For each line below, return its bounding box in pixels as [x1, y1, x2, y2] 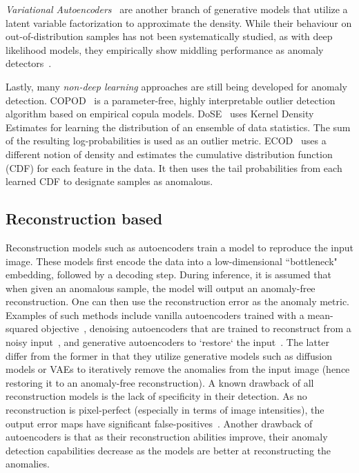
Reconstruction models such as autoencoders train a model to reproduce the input [6, 240, 353, 254]
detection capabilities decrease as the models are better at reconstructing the [6, 443, 331, 457]
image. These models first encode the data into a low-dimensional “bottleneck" [6, 253, 338, 268]
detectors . [6, 56, 52, 70]
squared [6, 321, 39, 336]
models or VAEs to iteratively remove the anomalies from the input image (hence [6, 362, 350, 376]
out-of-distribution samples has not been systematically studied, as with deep [6, 29, 333, 44]
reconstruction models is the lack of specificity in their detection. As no [6, 389, 307, 403]
